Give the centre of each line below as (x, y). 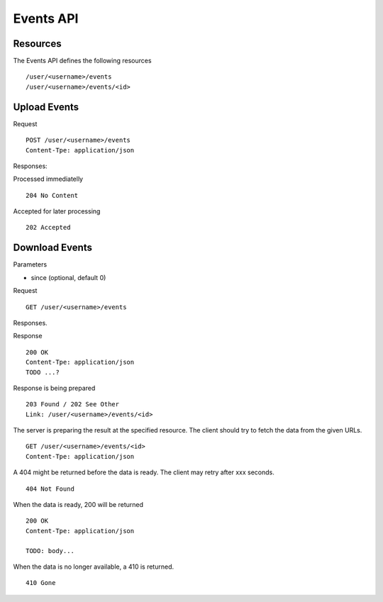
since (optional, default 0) (68, 277)
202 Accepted (48, 228)
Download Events (52, 248)
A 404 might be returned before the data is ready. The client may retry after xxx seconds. (144, 472)
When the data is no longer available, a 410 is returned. (94, 567)
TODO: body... (50, 551)
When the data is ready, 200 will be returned (78, 505)
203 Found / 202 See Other (73, 405)
